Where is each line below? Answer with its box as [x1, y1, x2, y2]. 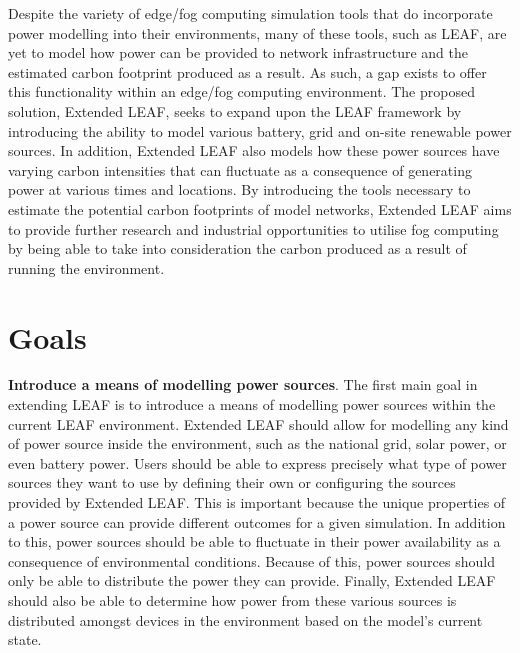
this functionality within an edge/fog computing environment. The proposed [8, 81, 475, 102]
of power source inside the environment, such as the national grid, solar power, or [8, 433, 507, 454]
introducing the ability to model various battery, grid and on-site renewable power [8, 120, 512, 141]
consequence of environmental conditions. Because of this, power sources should [8, 550, 495, 571]
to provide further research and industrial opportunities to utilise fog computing [8, 218, 499, 239]
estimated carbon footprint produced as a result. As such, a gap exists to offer [8, 61, 487, 82]
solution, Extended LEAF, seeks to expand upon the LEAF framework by [8, 100, 462, 121]
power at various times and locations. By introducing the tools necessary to [8, 179, 471, 200]
